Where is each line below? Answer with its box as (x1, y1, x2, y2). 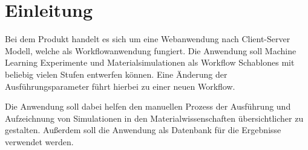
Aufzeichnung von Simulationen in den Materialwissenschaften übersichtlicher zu (5, 111, 304, 124)
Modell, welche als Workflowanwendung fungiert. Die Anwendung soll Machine (5, 44, 297, 57)
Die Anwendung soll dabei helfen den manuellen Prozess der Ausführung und (5, 100, 291, 113)
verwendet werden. (5, 135, 74, 148)
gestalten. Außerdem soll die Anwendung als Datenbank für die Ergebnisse (5, 123, 281, 136)
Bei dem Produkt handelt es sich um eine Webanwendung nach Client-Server (5, 33, 290, 45)
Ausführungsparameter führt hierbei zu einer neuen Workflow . (5, 80, 235, 92)
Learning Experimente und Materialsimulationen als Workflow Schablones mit (5, 56, 295, 69)
